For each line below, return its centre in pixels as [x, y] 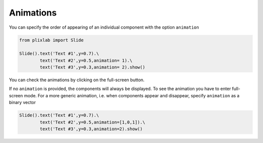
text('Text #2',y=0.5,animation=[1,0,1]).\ [93, 122]
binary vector [22, 103]
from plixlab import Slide [51, 40]
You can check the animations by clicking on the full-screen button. [77, 80]
